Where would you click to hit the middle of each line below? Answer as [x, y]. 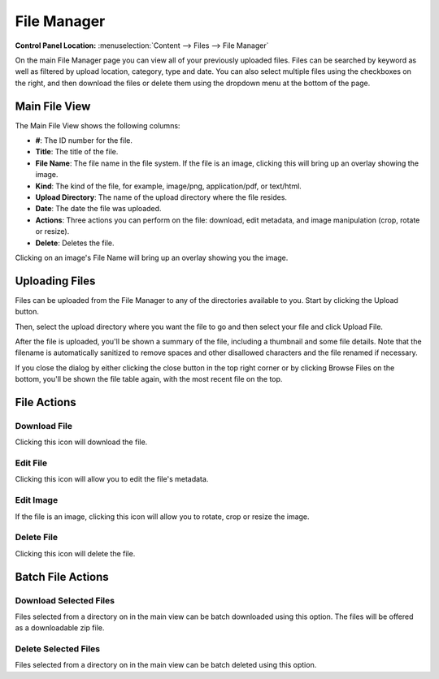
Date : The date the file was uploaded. [98, 209]
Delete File [37, 538]
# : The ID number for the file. [84, 141]
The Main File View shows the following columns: [98, 125]
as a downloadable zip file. [60, 628]
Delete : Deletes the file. [75, 243]
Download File [44, 426]
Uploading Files [55, 281]
